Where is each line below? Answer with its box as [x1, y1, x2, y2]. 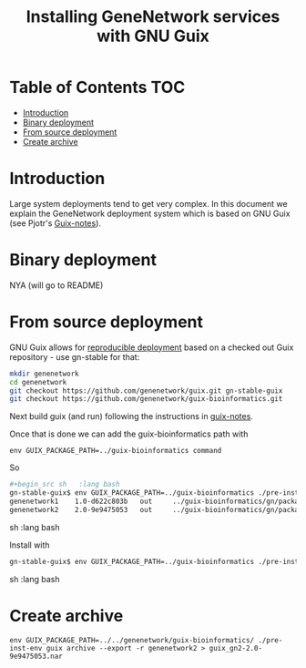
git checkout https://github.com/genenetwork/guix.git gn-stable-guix [9, 385, 283, 396]
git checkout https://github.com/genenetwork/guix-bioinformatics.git [9, 395, 283, 404]
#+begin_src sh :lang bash [9, 480, 120, 489]
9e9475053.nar [9, 652, 64, 661]
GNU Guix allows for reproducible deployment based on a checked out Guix [9, 342, 294, 353]
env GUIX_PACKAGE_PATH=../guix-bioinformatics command [9, 447, 222, 456]
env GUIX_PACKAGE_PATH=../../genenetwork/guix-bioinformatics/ [9, 635, 255, 644]
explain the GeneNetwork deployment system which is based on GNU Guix [9, 208, 291, 219]
